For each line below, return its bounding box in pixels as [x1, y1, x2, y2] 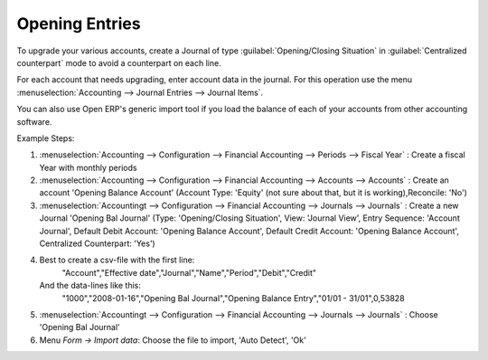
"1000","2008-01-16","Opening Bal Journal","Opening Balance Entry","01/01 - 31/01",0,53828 [61, 292, 406, 303]
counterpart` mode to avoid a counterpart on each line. [16, 57, 221, 68]
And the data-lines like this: [39, 280, 142, 291]
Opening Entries [16, 14, 141, 33]
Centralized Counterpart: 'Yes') [39, 238, 155, 249]
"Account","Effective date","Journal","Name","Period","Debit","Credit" [61, 267, 316, 278]
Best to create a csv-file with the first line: [39, 254, 195, 266]
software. [16, 116, 52, 127]
